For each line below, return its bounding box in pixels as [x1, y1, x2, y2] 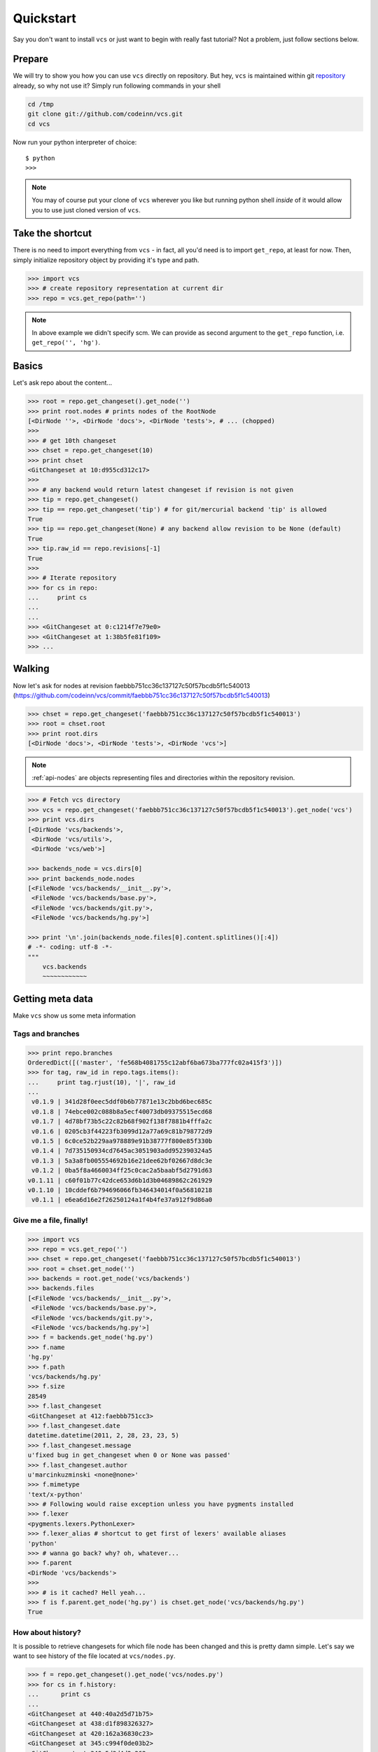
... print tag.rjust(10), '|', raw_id [27, 1078, 176, 1086]
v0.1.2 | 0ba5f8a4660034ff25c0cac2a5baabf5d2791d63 [31, 1167, 213, 1175]
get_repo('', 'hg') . [31, 338, 101, 347]
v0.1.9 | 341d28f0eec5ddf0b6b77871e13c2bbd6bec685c [31, 1097, 213, 1106]
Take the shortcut [13, 228, 92, 240]
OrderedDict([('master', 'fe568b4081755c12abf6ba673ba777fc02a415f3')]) [27, 1058, 283, 1067]
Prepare [13, 53, 49, 65]
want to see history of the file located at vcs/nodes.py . [13, 1652, 176, 1660]
